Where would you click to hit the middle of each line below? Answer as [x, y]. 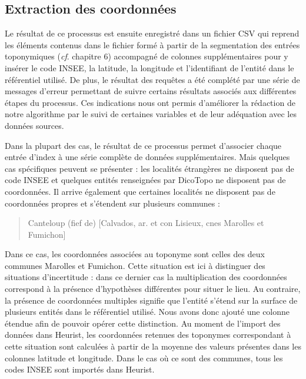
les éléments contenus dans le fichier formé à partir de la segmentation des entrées [152, 44]
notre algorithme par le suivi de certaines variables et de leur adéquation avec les [151, 114]
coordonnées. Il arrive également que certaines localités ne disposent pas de [140, 191]
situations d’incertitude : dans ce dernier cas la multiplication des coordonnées [146, 277]
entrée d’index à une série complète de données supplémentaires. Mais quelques [147, 157]
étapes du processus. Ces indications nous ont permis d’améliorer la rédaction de [150, 102]
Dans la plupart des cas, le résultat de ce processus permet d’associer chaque [143, 145]
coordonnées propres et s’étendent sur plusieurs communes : [112, 203]
